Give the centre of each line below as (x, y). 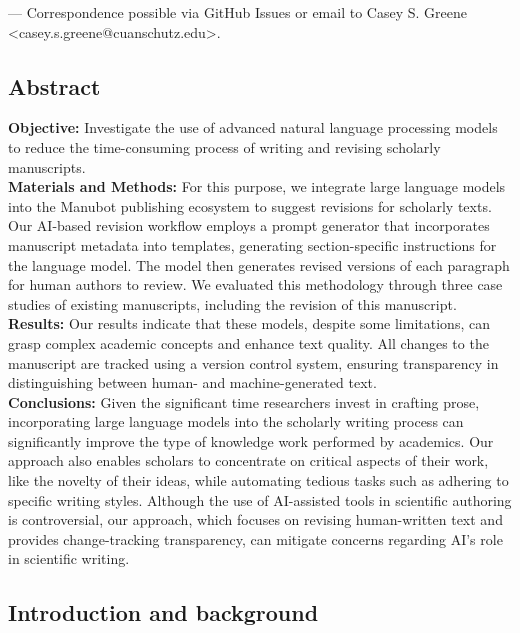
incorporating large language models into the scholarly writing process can (236, 421)
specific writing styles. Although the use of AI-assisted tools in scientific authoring (260, 499)
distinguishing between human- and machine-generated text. (192, 382)
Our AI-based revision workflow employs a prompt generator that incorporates (249, 225)
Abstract (54, 85)
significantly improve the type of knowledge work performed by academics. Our (251, 440)
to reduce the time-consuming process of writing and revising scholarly (224, 146)
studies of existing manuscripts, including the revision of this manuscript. (232, 303)
